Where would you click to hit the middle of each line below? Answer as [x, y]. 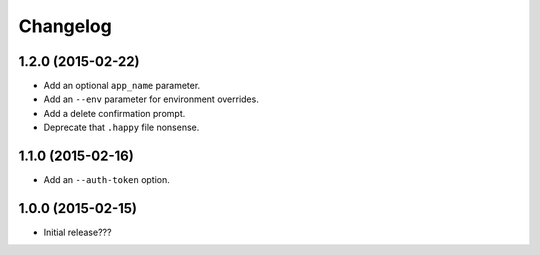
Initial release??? [77, 232]
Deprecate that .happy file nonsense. [121, 127]
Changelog [65, 26]
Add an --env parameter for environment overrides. [151, 99]
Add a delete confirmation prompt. [114, 113]
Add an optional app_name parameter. [122, 86]
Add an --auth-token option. [106, 180]
